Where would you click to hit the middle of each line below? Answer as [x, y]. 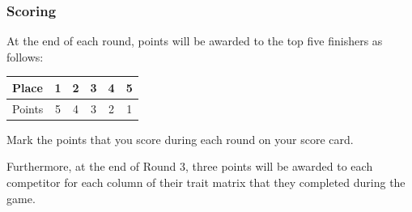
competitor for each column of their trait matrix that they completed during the [206, 182]
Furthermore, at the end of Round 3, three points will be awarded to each [190, 166]
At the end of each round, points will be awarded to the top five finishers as [195, 41]
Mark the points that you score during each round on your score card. [180, 139]
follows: [25, 56]
